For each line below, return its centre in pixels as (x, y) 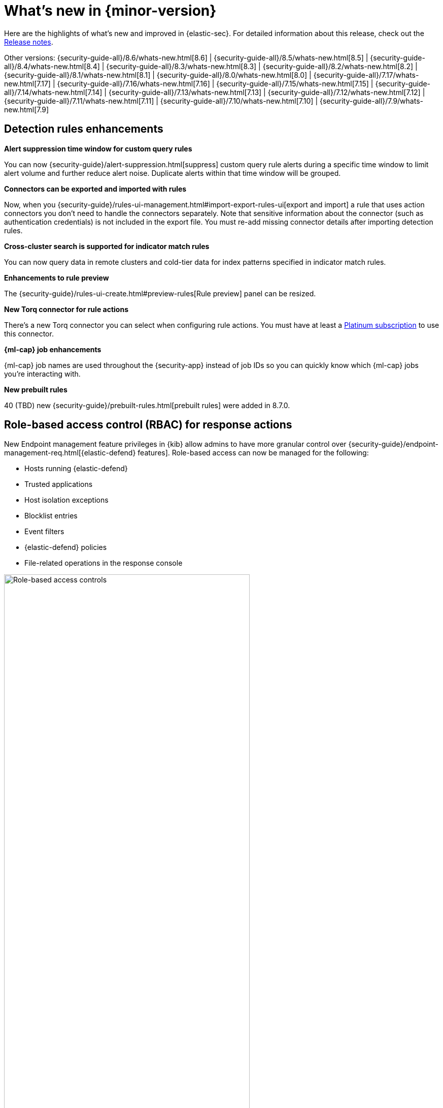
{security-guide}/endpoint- (393, 444)
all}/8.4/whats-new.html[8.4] (52, 66)
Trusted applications (59, 484)
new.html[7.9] (27, 109)
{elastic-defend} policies (66, 547)
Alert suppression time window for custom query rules (98, 148)
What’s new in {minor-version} (110, 11)
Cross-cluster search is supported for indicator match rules (107, 246)
